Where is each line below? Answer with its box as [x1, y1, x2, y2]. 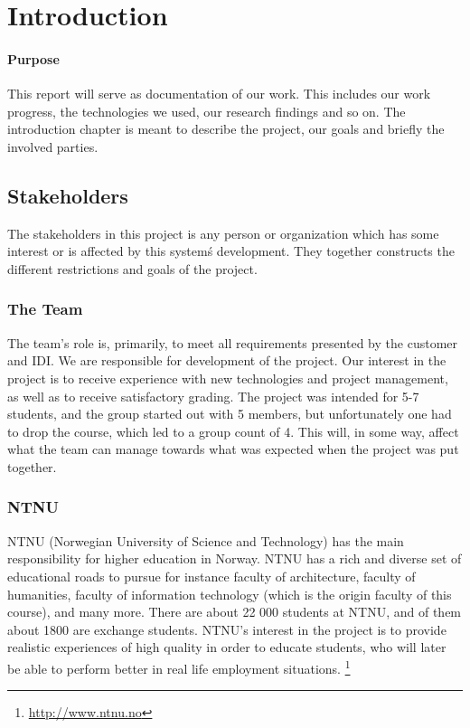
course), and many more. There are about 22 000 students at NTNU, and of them [7, 602, 462, 621]
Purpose [7, 49, 60, 68]
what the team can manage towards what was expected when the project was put [7, 440, 459, 459]
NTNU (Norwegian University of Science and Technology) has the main [7, 531, 404, 550]
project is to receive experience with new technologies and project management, [7, 368, 448, 387]
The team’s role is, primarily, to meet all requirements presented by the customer [7, 333, 457, 352]
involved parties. [7, 137, 99, 156]
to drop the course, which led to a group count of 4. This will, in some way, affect [7, 421, 459, 440]
